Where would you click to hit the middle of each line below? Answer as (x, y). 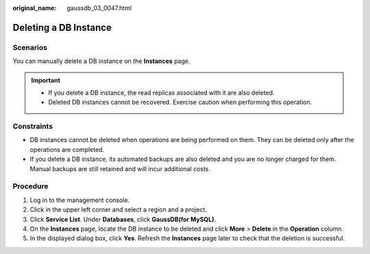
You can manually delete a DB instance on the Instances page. (102, 61)
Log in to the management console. (80, 200)
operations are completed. (67, 149)
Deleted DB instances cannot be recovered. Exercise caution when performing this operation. (180, 102)
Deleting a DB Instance (62, 27)
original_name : (35, 8)
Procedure (30, 186)
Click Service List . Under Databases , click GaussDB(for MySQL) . (123, 219)
